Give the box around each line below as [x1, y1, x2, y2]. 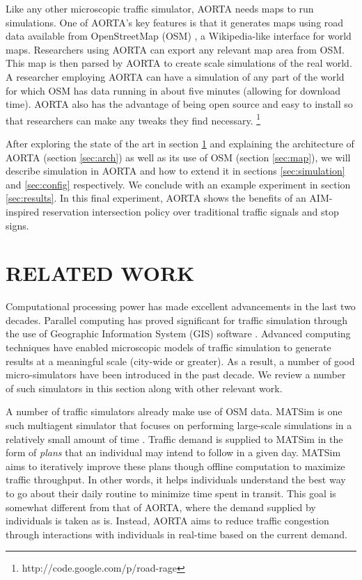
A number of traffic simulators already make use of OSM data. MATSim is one [6, 404, 343, 419]
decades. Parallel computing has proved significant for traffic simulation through [6, 312, 348, 327]
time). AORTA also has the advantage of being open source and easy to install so [6, 97, 353, 111]
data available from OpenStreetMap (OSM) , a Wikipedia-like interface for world [6, 29, 352, 43]
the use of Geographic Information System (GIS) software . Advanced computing [6, 326, 351, 341]
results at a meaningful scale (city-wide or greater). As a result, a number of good [6, 353, 355, 368]
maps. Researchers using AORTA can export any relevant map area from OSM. [6, 42, 345, 56]
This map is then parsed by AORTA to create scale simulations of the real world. [6, 56, 352, 70]
